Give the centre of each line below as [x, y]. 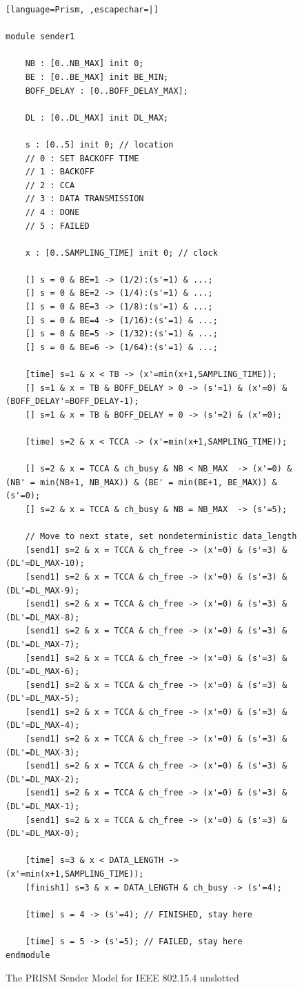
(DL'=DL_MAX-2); [43, 779]
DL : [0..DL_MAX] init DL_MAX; [97, 118]
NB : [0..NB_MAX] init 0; [84, 64]
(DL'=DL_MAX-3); [43, 752]
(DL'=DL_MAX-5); [43, 699]
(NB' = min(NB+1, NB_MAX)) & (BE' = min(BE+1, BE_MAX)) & [141, 482]
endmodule [28, 955]
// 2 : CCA [50, 185]
